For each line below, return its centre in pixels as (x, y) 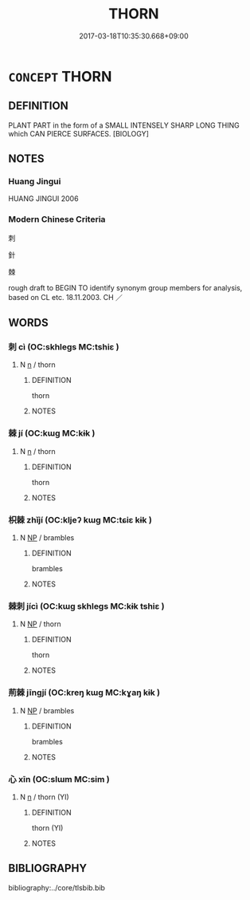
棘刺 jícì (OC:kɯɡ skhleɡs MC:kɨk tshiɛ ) (86, 606)
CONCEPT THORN (60, 76)
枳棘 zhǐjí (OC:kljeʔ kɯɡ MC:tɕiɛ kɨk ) (80, 519)
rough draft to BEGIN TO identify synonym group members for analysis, (125, 287)
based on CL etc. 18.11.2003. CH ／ (66, 297)
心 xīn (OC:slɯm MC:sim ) (59, 779)
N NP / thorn (40, 624)
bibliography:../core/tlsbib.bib (57, 887)
